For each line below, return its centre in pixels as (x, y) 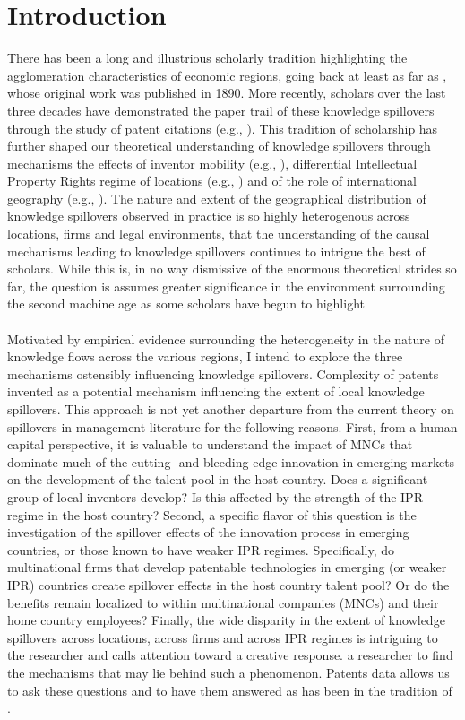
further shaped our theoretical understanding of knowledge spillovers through (219, 146)
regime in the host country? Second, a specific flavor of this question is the (212, 514)
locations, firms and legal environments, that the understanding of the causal (219, 234)
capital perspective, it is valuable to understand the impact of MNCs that (210, 444)
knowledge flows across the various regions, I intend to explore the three (205, 356)
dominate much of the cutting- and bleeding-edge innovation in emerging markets (231, 461)
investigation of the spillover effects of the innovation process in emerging (208, 532)
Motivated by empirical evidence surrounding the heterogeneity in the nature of (226, 338)
